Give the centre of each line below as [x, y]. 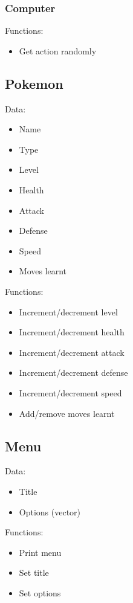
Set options [40, 592]
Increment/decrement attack [72, 352]
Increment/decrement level [68, 311]
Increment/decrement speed [70, 392]
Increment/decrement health [72, 332]
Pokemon [34, 83]
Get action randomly [58, 50]
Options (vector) [50, 511]
